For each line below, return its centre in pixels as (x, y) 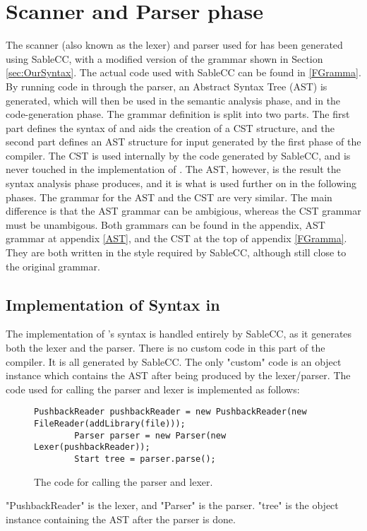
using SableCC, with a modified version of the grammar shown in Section (164, 58)
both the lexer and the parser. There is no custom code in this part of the (166, 348)
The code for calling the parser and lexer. (124, 481)
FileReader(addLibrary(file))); (110, 424)
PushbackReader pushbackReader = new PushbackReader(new (170, 412)
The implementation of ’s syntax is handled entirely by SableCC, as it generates (179, 334)
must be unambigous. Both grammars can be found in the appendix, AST (166, 224)
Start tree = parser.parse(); (145, 459)
